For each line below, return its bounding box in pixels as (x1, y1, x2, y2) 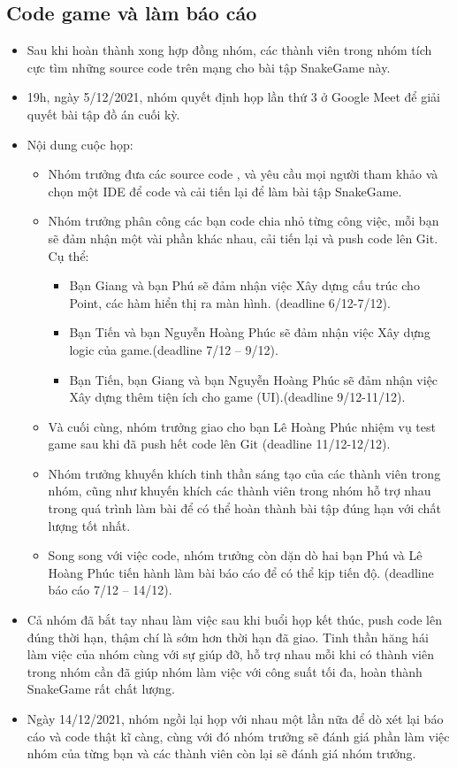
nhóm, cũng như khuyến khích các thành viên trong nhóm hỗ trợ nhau (48, 481, 431, 500)
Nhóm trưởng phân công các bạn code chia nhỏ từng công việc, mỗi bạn (48, 211, 439, 230)
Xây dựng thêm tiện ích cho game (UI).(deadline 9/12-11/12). (69, 388, 406, 406)
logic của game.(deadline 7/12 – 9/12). (69, 340, 278, 358)
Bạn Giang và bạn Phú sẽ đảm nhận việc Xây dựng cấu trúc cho (69, 276, 420, 295)
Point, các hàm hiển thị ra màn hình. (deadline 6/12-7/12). (69, 293, 391, 311)
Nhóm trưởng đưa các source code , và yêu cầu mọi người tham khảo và (48, 165, 438, 183)
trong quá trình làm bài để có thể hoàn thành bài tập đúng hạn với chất (48, 499, 441, 518)
